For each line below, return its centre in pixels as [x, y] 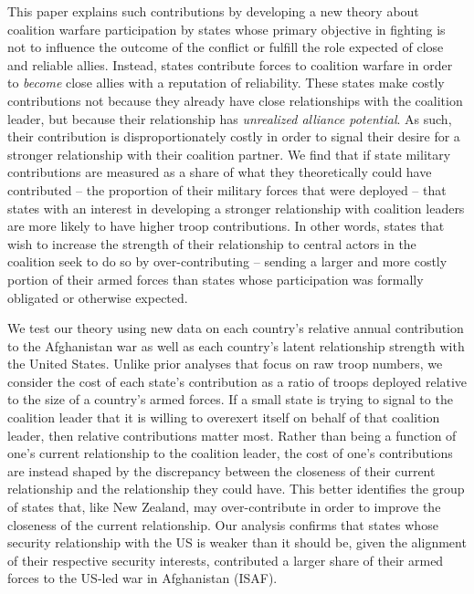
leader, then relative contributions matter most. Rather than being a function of [232, 435]
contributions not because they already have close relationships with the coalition [235, 100]
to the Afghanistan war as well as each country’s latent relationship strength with [236, 345]
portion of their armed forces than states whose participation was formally [216, 279]
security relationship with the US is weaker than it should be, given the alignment [237, 542]
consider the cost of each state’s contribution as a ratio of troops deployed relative [237, 381]
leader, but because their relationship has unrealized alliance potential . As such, [230, 118]
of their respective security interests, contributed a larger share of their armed [226, 560]
